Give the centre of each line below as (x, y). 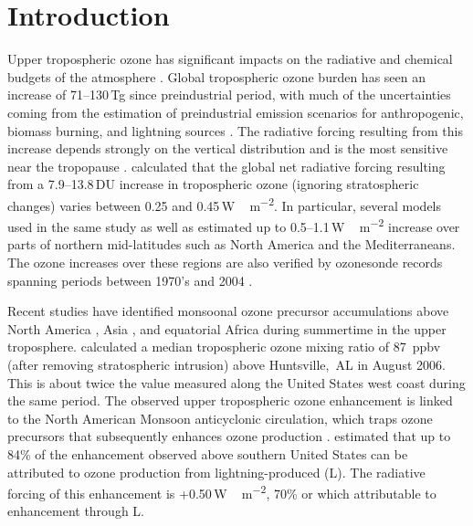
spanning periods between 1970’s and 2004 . (130, 280)
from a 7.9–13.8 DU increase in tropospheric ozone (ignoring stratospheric (213, 184)
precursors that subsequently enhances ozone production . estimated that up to (229, 436)
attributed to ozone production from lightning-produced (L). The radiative (216, 472)
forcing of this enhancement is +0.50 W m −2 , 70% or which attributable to (222, 492)
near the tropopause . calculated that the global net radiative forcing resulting (226, 166)
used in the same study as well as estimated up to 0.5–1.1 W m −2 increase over (234, 225)
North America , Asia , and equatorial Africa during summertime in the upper (227, 328)
